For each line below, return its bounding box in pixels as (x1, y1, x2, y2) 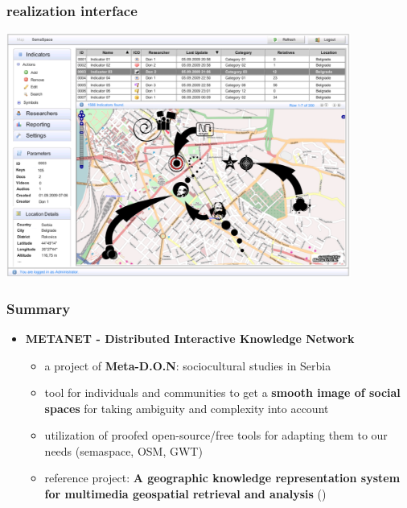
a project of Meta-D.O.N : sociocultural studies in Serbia (44, 357, 331, 374)
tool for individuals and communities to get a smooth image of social (44, 384, 401, 401)
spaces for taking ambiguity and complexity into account (44, 399, 329, 416)
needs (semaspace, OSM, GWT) (44, 442, 203, 459)
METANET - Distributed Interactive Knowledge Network (25, 329, 355, 346)
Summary (6, 298, 71, 318)
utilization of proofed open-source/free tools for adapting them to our (44, 427, 388, 444)
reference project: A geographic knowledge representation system (44, 469, 401, 486)
